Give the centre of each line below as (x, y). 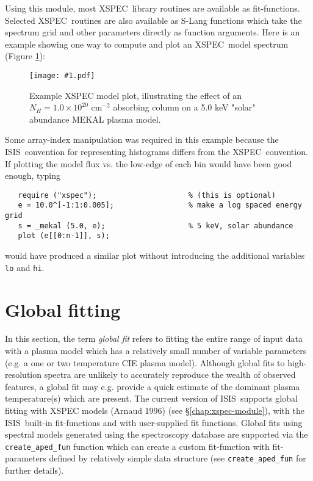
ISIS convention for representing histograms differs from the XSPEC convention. (156, 151)
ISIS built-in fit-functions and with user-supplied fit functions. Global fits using (154, 422)
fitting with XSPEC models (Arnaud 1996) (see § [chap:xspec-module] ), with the (155, 410)
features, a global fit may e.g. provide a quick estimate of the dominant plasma (153, 386)
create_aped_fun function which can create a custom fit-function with (137, 446)
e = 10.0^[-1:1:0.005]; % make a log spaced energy (160, 205)
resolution (23, 374)
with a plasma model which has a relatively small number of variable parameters (156, 351)
